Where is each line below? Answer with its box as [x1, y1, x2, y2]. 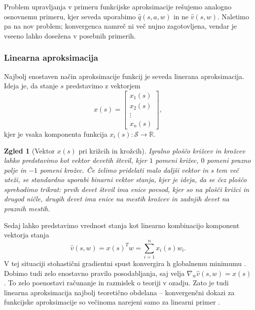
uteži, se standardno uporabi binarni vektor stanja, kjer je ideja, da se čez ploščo [4, 174, 247, 185]
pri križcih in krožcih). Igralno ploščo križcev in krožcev [78, 145, 245, 155]
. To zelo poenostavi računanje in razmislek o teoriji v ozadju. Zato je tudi [4, 277, 229, 288]
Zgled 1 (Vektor [4, 145, 55, 155]
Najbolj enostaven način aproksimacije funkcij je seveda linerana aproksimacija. [4, 71, 244, 81]
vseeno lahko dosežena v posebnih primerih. [4, 30, 136, 40]
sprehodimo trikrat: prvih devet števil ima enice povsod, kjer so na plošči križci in [4, 184, 250, 194]
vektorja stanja [4, 230, 49, 240]
